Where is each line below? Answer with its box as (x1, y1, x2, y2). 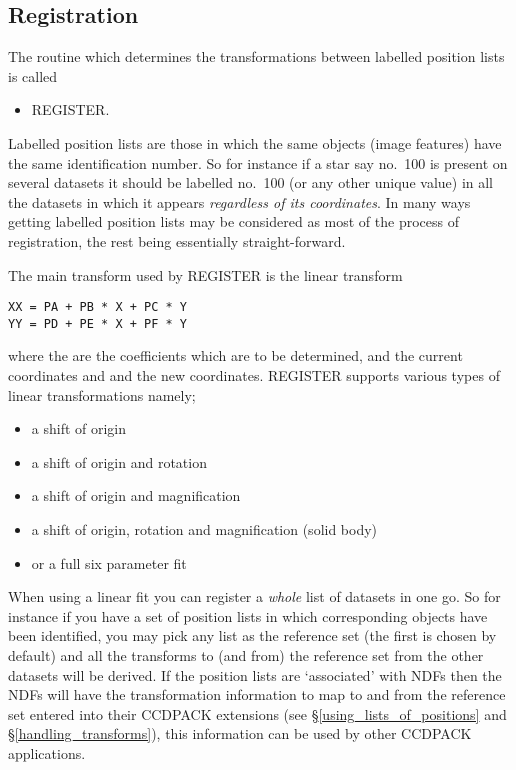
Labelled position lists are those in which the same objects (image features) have (8, 132, 502, 153)
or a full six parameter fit (31, 552, 187, 573)
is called (8, 65, 58, 86)
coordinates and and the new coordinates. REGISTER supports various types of (8, 365, 500, 386)
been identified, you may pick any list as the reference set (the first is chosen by (8, 625, 497, 646)
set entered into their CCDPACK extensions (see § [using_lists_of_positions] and (8, 703, 507, 724)
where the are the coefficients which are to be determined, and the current (8, 345, 463, 366)
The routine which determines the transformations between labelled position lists (8, 46, 505, 67)
